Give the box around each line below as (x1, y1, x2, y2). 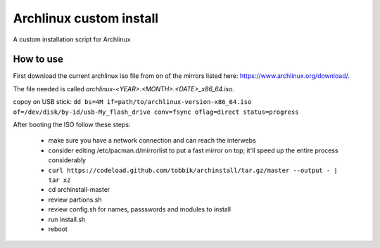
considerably (48, 156, 87, 164)
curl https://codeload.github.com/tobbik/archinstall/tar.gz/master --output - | (48, 166, 338, 174)
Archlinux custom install (13, 11, 158, 26)
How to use (13, 53, 63, 65)
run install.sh (48, 215, 86, 223)
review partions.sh (48, 195, 102, 204)
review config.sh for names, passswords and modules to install (48, 205, 232, 214)
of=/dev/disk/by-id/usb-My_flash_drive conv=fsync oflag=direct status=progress (13, 107, 299, 116)
